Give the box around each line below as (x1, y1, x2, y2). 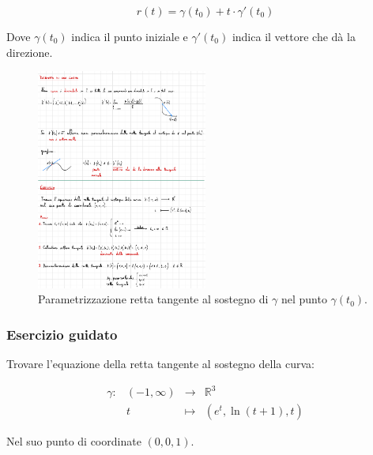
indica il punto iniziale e (71, 28, 188, 44)
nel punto (281, 291, 327, 307)
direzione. (6, 43, 53, 60)
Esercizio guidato (6, 324, 118, 344)
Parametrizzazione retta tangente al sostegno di (38, 291, 269, 307)
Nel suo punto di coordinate (6, 433, 141, 449)
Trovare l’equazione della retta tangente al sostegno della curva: (6, 355, 315, 372)
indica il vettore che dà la (232, 28, 356, 44)
